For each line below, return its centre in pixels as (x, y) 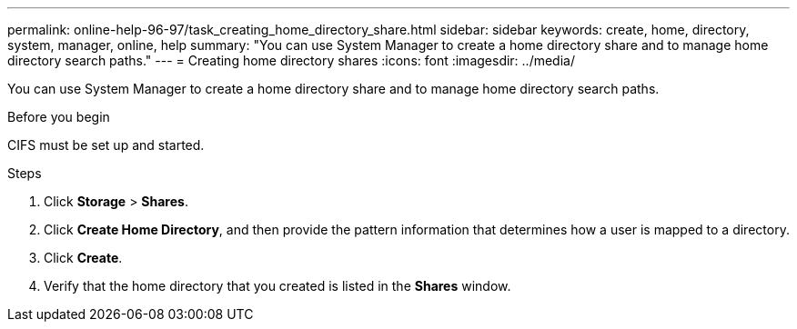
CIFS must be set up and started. (106, 145)
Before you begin (59, 117)
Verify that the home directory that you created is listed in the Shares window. (277, 286)
